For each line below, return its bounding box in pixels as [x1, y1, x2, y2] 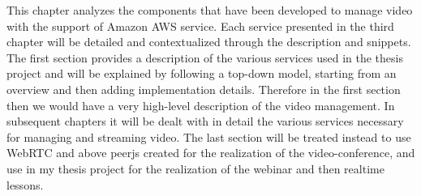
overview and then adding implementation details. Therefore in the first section [6, 80, 401, 97]
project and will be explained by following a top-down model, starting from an [6, 65, 397, 82]
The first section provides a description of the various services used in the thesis [6, 49, 403, 66]
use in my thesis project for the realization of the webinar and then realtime [6, 160, 384, 177]
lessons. [6, 176, 44, 193]
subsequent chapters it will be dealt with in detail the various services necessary [6, 113, 404, 130]
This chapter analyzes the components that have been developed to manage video [6, 2, 413, 18]
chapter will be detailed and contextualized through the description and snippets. [6, 33, 411, 50]
